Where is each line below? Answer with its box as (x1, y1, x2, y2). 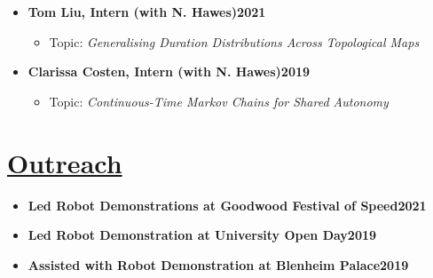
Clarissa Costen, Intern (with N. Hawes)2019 (28, 62, 311, 81)
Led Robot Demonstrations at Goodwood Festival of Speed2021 (28, 195, 427, 214)
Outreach (7, 144, 122, 180)
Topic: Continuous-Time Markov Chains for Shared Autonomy (49, 91, 389, 110)
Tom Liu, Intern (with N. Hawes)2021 (28, 3, 266, 20)
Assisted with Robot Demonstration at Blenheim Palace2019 (28, 255, 409, 274)
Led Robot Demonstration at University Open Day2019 (28, 226, 377, 244)
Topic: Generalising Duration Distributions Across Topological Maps (49, 32, 420, 51)
